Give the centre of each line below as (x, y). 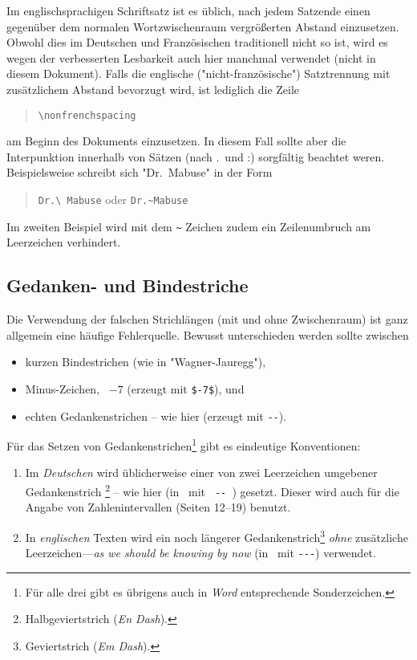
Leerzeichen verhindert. (64, 242)
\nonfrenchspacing (87, 115)
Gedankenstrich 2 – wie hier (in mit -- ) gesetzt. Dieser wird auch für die (212, 490)
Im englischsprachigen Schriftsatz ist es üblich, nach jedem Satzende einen (188, 10)
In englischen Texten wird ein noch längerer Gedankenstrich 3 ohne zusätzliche (217, 536)
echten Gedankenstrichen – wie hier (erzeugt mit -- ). (156, 416)
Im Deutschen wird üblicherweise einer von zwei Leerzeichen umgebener (201, 473)
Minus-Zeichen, (63, 388)
